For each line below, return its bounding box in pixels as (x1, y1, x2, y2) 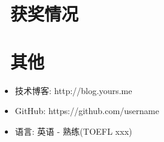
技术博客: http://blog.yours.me (15, 84, 132, 96)
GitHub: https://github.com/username (15, 104, 159, 117)
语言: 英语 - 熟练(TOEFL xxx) (15, 124, 132, 137)
